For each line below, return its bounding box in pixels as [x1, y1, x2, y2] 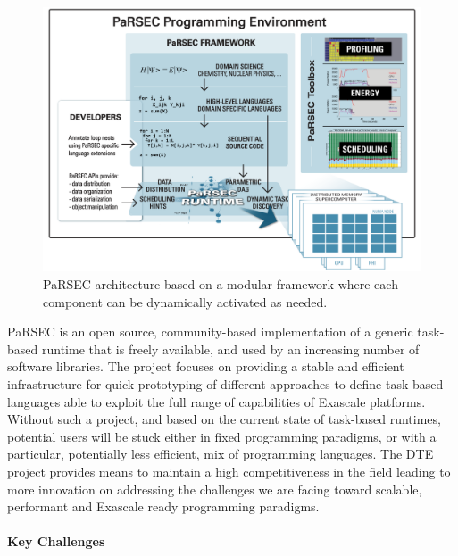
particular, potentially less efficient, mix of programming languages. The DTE [7, 444, 434, 463]
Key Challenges [7, 532, 105, 551]
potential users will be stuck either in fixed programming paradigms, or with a [7, 427, 437, 445]
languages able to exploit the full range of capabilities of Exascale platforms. [7, 392, 426, 411]
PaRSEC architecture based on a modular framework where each [43, 275, 398, 294]
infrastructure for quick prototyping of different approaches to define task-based [7, 375, 444, 394]
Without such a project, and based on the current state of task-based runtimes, [7, 410, 441, 428]
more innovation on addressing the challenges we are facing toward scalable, [7, 479, 422, 498]
